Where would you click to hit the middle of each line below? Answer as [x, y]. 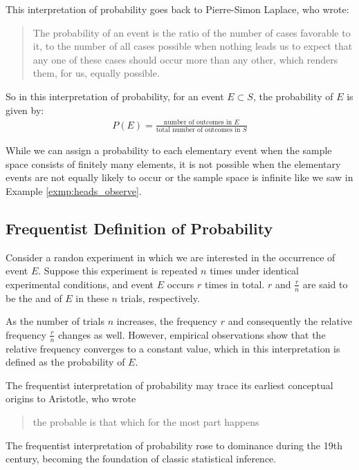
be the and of [34, 298]
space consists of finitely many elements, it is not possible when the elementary [173, 163]
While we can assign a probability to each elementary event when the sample [169, 150]
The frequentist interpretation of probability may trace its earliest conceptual [169, 385]
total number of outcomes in [198, 130]
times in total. [234, 284]
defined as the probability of [65, 362]
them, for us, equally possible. [96, 73]
